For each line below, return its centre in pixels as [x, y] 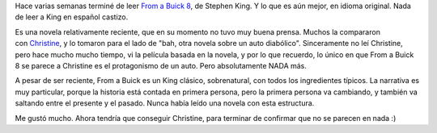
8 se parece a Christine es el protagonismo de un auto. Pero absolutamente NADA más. [161, 65]
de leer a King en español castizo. [72, 17]
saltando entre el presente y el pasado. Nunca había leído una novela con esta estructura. [165, 103]
